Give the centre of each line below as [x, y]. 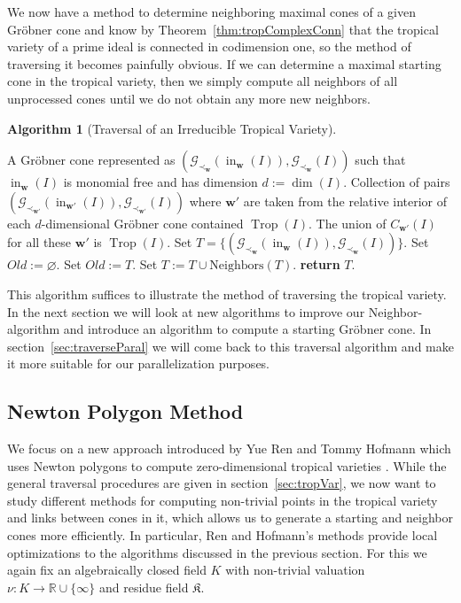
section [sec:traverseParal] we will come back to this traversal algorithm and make [230, 346]
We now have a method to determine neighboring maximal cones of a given [211, 12]
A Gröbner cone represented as [91, 160]
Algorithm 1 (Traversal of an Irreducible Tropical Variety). [172, 128]
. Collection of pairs [397, 182]
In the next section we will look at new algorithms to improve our [186, 311]
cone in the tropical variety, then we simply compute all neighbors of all [203, 81]
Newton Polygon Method [125, 411]
